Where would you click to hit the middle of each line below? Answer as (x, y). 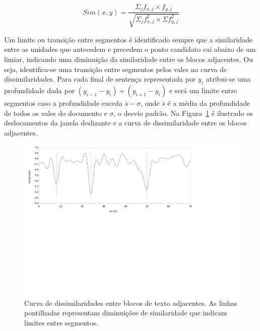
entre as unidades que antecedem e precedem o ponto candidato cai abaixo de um (130, 49)
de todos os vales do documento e (56, 113)
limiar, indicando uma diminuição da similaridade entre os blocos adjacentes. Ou (128, 59)
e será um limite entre (203, 90)
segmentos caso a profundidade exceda (63, 103)
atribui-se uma (228, 79)
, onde (150, 103)
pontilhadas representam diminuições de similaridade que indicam (126, 313)
